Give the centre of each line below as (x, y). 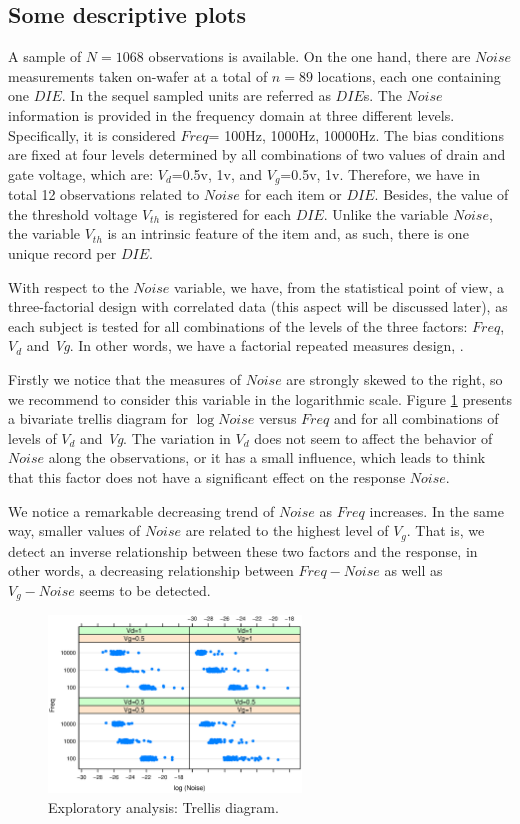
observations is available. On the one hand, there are (309, 56)
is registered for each (227, 213)
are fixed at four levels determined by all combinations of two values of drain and (257, 154)
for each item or (293, 194)
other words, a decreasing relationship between (151, 570)
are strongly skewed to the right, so (394, 378)
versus (277, 418)
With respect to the (68, 286)
